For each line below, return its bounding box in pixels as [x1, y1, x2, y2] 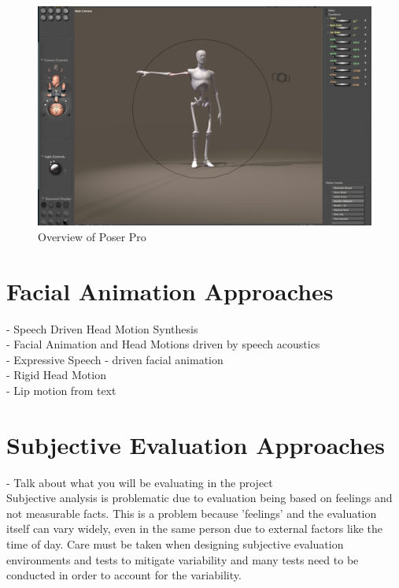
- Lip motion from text [6, 381, 116, 398]
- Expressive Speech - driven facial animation [6, 351, 224, 367]
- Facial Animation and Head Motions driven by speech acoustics [6, 336, 320, 352]
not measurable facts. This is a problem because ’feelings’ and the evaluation [6, 504, 377, 521]
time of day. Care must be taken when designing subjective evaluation [6, 536, 344, 553]
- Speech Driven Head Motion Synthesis [6, 320, 198, 337]
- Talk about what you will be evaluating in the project [6, 474, 273, 490]
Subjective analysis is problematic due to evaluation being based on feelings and [6, 489, 393, 506]
